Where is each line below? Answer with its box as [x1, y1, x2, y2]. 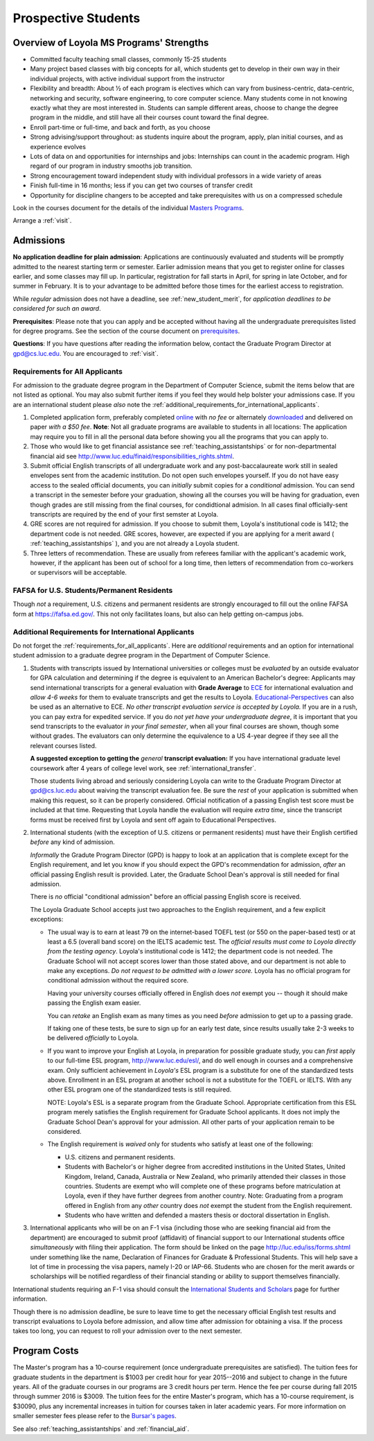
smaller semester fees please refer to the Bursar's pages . [12, 1412, 177, 1420]
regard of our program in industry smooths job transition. [30, 162, 193, 170]
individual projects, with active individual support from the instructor [30, 74, 225, 83]
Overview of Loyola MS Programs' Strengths [12, 37, 209, 49]
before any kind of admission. [30, 838, 115, 846]
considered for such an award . [12, 304, 101, 313]
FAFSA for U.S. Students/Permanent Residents [12, 586, 173, 596]
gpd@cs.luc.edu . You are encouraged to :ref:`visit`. [12, 349, 159, 357]
